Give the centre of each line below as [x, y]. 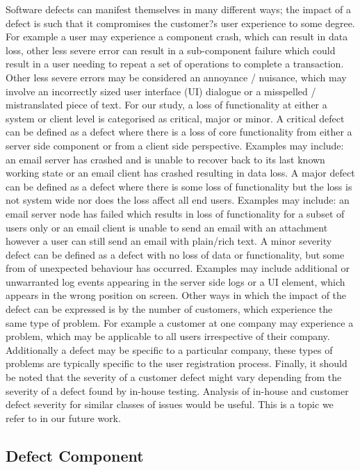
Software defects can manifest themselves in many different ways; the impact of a [178, 9]
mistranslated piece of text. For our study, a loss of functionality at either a [166, 105]
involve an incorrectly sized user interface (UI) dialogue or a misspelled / [161, 91]
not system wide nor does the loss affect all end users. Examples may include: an [178, 200]
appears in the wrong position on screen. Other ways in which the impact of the [176, 295]
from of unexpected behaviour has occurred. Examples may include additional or [178, 268]
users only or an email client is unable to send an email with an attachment [167, 227]
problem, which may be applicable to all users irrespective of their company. [168, 336]
